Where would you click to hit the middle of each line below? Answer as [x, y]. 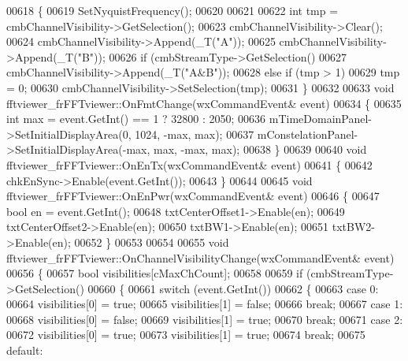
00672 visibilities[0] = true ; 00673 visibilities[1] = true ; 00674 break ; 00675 [186, 335]
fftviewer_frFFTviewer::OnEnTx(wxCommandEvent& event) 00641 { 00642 [189, 164]
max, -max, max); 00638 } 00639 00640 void [260, 149]
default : [25, 350]
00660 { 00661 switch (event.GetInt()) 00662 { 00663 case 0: [233, 288]
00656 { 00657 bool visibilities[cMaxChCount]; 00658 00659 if [155, 273]
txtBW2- [353, 227]
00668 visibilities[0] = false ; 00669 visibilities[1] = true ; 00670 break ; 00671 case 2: [205, 319]
